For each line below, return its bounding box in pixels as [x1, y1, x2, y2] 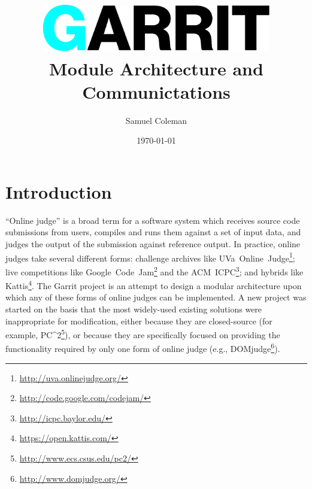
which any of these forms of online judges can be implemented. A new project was [5, 291, 307, 303]
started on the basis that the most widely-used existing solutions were [5, 303, 262, 315]
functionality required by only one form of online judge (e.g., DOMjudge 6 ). [5, 341, 280, 355]
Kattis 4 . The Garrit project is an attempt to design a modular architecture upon [5, 278, 302, 291]
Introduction [5, 179, 112, 204]
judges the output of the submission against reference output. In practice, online [5, 238, 301, 250]
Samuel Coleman [125, 114, 187, 126]
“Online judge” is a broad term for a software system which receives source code [5, 214, 300, 226]
